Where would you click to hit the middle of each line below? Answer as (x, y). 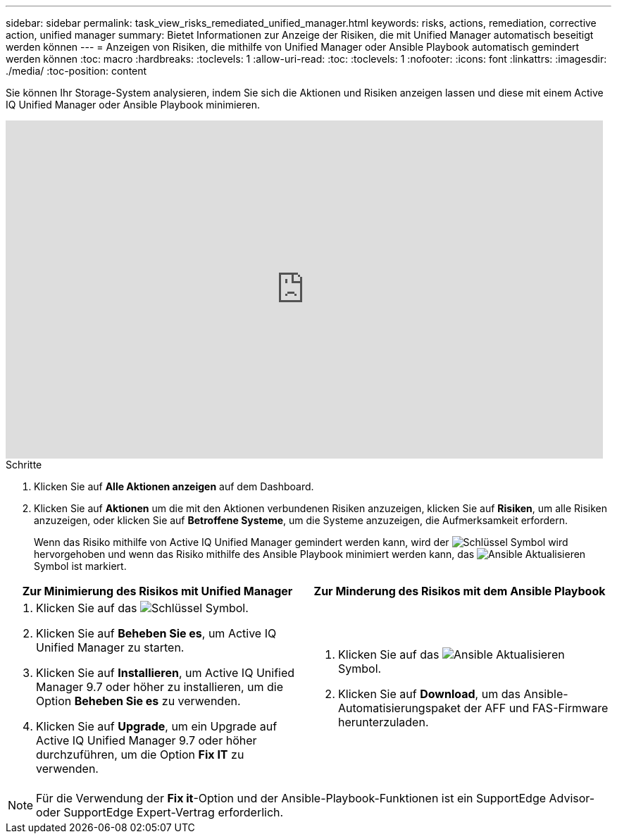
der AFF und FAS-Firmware (536, 708)
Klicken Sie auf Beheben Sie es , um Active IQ (156, 633)
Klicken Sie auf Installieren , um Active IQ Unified (166, 673)
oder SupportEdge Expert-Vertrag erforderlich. (160, 812)
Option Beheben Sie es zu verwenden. (138, 701)
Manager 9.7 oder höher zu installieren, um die (160, 687)
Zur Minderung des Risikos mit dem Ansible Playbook (460, 591)
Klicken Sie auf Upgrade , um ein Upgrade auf (157, 726)
